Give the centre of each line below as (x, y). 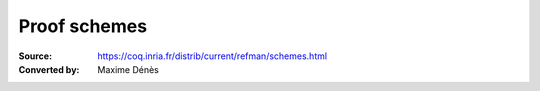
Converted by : (49, 69)
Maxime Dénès (128, 69)
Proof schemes (83, 26)
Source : (35, 56)
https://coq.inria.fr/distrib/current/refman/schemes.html (212, 56)
